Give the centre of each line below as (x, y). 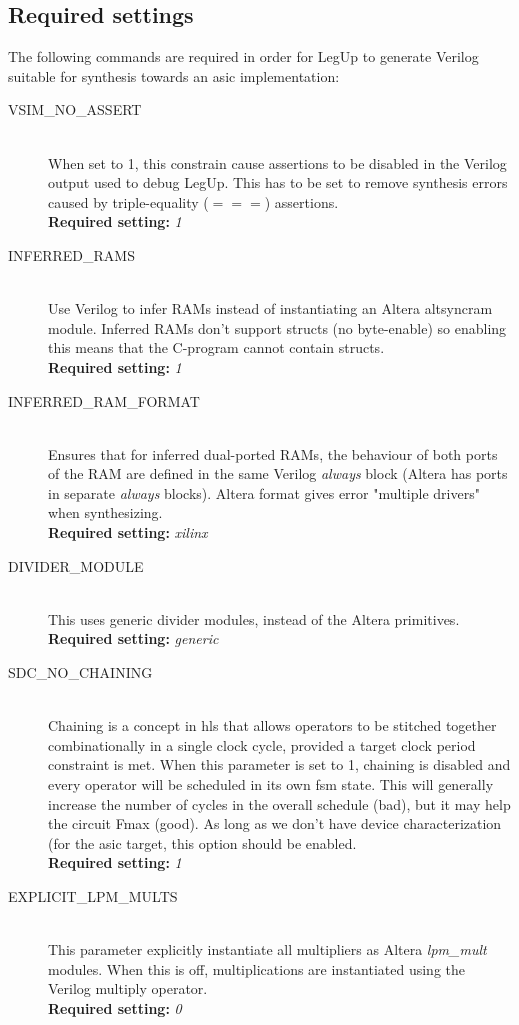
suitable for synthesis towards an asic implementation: (174, 75)
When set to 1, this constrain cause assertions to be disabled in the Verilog (277, 162)
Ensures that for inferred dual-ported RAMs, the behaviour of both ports (273, 453)
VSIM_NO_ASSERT (75, 109)
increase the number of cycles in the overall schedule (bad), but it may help (279, 803)
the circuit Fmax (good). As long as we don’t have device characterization (275, 823)
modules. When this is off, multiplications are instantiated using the (257, 968)
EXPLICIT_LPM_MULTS (93, 895)
